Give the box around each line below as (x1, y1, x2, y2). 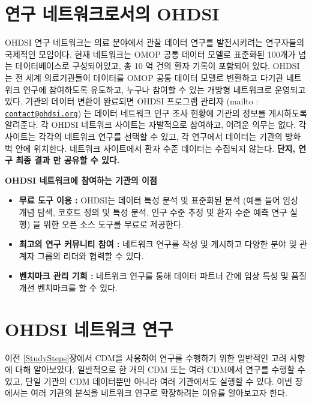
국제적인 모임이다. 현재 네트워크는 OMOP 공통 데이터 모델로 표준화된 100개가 (5, 47, 296, 60)
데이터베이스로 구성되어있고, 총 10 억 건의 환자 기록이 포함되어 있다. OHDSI (15, 59, 300, 72)
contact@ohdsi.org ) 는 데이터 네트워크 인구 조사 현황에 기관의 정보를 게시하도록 (5, 106, 307, 119)
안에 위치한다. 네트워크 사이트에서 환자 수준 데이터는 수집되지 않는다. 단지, (15, 142, 295, 154)
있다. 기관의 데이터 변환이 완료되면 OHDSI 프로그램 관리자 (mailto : (5, 95, 259, 107)
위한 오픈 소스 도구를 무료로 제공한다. (43, 217, 184, 230)
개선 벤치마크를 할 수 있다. (19, 281, 118, 293)
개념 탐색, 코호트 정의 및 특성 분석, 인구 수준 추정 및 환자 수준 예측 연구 (19, 205, 287, 218)
